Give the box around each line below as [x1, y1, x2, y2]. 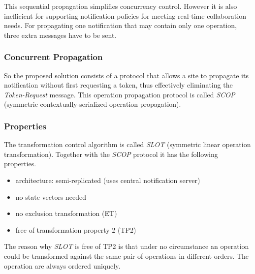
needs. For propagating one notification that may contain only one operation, [4, 20, 237, 30]
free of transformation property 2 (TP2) [15, 224, 136, 235]
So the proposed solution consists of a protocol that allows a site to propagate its [4, 70, 249, 80]
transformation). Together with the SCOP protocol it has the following [4, 149, 218, 159]
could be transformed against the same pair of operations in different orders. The [4, 250, 249, 261]
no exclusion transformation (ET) [15, 208, 117, 218]
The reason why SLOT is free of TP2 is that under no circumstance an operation [4, 241, 249, 251]
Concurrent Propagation [4, 51, 103, 63]
